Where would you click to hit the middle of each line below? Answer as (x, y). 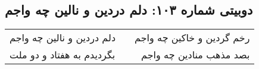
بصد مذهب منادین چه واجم (196, 55)
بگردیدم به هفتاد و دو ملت (63, 55)
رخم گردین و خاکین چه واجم (192, 38)
